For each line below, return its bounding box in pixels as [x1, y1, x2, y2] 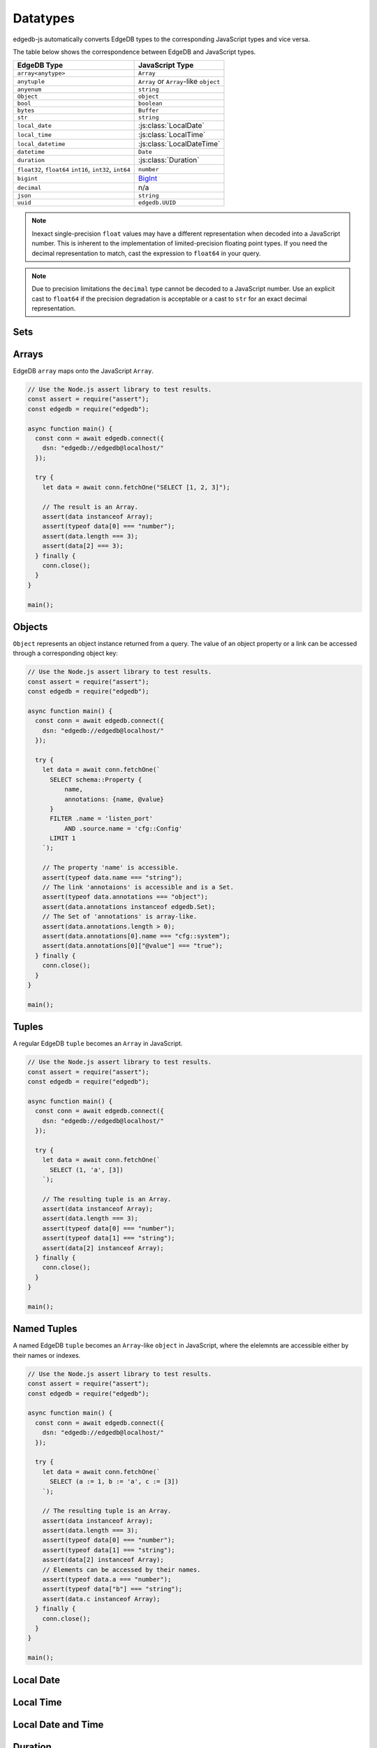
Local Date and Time [13, 1719, 104, 1731]
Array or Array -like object [138, 77, 221, 87]
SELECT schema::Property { [50, 775, 142, 783]
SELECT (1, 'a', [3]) [50, 1166, 124, 1174]
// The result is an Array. [42, 503, 139, 510]
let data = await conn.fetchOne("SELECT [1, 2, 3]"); [42, 483, 230, 491]
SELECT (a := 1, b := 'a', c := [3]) [50, 1477, 179, 1486]
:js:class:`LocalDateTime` [138, 139, 221, 149]
